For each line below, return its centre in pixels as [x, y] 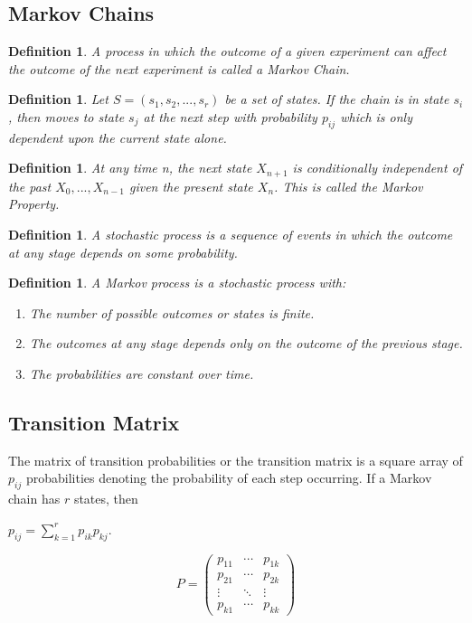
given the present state [191, 186]
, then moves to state [66, 116]
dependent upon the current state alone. [118, 137]
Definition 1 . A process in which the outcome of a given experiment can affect [227, 51]
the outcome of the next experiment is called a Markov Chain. [179, 68]
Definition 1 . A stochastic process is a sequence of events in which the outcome [231, 235]
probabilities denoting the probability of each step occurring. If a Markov [229, 478]
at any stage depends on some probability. [123, 252]
